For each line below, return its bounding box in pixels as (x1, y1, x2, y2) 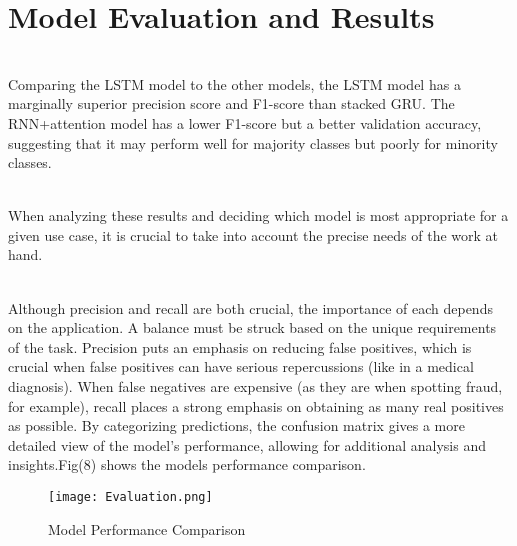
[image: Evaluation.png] (48, 490, 213, 504)
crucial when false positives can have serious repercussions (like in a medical (8, 356, 474, 377)
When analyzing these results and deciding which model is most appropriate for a (8, 205, 509, 226)
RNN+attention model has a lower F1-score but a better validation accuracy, (8, 112, 482, 133)
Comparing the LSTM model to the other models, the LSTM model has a (8, 73, 461, 94)
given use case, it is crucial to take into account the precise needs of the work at (8, 224, 499, 245)
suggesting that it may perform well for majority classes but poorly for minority (8, 132, 498, 153)
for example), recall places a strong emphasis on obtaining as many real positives (8, 395, 504, 416)
